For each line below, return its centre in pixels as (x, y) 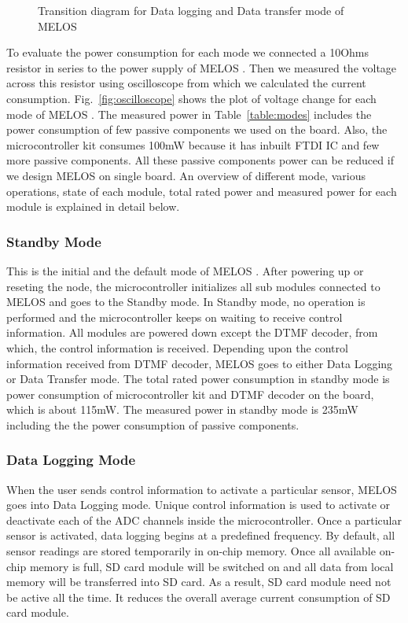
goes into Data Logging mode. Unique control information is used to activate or (198, 505)
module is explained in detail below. (93, 206)
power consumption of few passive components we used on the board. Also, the (197, 129)
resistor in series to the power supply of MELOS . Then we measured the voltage (202, 67)
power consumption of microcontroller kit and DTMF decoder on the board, (190, 394)
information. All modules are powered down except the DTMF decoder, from (192, 332)
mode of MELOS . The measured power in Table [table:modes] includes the (189, 114)
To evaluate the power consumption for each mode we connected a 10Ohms (188, 52)
